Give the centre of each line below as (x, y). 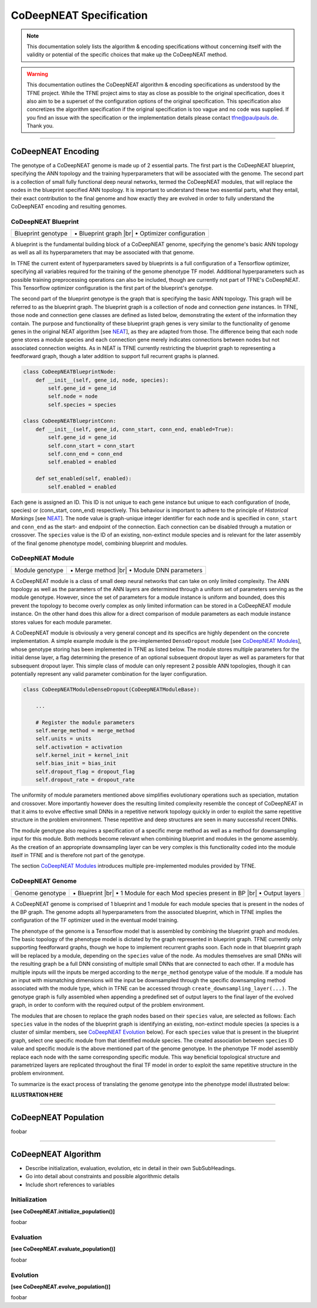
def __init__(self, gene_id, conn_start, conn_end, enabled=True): (135, 429)
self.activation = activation (79, 747)
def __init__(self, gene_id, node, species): (102, 380)
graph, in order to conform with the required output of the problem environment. (108, 1005)
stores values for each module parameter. (61, 622)
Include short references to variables (70, 1184)
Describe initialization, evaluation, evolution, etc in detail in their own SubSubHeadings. (131, 1168)
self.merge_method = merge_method (85, 730)
